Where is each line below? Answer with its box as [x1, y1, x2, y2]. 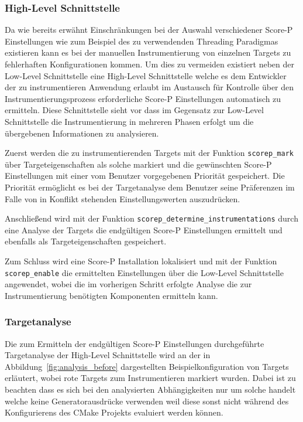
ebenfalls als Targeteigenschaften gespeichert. [5, 235, 167, 247]
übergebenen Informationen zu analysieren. [5, 127, 159, 139]
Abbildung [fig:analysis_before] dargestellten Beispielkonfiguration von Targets [5, 360, 289, 372]
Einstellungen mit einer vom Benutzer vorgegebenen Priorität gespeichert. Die [5, 169, 285, 182]
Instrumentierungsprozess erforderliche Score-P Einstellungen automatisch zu [5, 92, 281, 104]
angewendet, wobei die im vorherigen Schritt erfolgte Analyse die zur [5, 278, 252, 290]
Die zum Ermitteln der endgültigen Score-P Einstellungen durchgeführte [5, 337, 264, 349]
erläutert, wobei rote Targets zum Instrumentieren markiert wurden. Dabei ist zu [5, 372, 296, 384]
